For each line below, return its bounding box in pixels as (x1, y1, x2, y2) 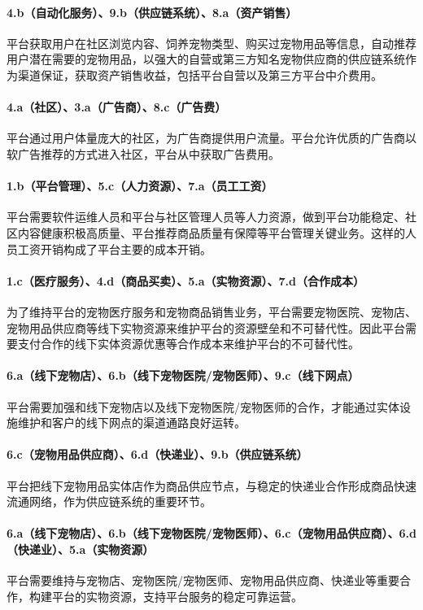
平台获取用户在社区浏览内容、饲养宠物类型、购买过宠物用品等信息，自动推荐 (7, 34, 416, 51)
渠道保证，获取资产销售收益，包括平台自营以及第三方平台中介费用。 (17, 66, 382, 83)
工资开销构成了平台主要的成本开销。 (17, 240, 211, 257)
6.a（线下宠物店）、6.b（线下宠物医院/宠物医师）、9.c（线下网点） (7, 367, 360, 384)
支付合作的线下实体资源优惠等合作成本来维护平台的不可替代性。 (17, 335, 360, 352)
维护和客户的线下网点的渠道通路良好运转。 (17, 414, 246, 431)
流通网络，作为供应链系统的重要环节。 (7, 493, 211, 510)
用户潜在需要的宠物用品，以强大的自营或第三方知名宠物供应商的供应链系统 (7, 50, 405, 68)
